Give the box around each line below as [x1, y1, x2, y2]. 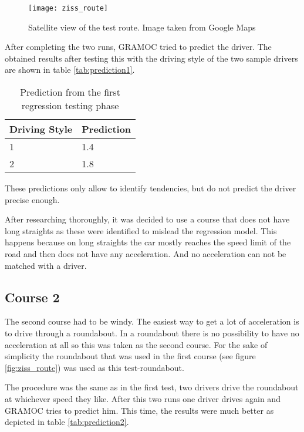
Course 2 [5, 288, 60, 306]
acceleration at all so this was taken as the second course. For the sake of [5, 338, 268, 350]
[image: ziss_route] [28, 4, 109, 12]
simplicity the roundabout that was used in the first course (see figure [5, 350, 256, 362]
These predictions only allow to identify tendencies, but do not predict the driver [5, 182, 296, 194]
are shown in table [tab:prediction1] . [5, 63, 135, 76]
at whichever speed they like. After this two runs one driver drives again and [5, 392, 281, 404]
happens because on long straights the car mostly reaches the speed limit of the [5, 236, 291, 248]
